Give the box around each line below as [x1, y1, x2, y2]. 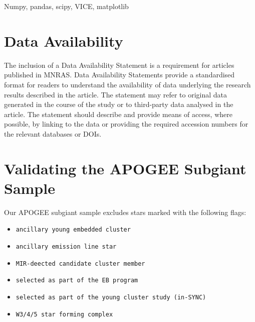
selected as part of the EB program [16, 277, 138, 284]
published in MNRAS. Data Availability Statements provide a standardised [4, 69, 235, 80]
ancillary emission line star [16, 243, 117, 251]
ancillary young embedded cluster [16, 226, 131, 234]
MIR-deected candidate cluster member [16, 260, 145, 267]
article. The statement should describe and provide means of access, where [4, 109, 232, 119]
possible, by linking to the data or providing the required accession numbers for [4, 119, 248, 129]
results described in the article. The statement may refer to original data [4, 89, 227, 99]
